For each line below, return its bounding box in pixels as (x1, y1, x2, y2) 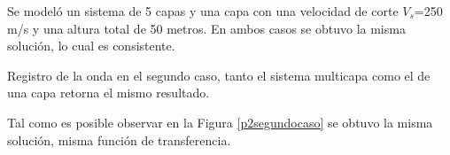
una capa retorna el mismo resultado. (7, 83, 210, 102)
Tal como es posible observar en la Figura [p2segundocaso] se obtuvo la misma (7, 112, 433, 131)
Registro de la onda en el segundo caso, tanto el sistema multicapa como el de (7, 66, 431, 84)
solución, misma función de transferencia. (7, 130, 231, 149)
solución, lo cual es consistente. (7, 36, 175, 55)
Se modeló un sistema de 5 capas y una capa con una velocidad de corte (7, 2, 399, 19)
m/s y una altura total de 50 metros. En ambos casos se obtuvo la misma (7, 19, 406, 37)
